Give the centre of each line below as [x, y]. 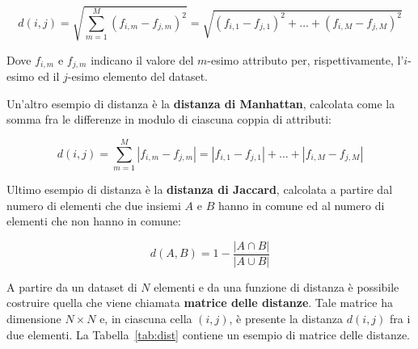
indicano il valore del [142, 59]
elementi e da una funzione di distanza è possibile [277, 286]
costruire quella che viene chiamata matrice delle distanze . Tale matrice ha [200, 303]
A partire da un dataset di [72, 286]
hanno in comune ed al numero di [301, 205]
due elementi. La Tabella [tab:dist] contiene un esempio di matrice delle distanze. [209, 334]
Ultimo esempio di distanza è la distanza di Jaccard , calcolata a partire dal [200, 189]
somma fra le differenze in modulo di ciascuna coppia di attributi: [169, 119]
